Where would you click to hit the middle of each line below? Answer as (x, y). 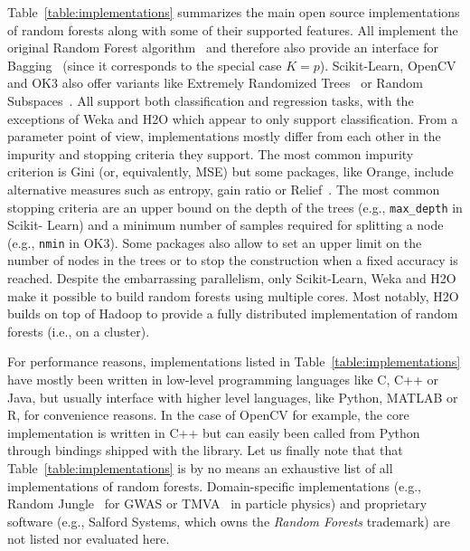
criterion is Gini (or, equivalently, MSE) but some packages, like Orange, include (230, 171)
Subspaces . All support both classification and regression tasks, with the (211, 100)
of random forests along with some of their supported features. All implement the (233, 29)
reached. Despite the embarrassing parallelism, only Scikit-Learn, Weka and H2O (232, 278)
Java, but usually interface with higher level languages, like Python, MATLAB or (233, 397)
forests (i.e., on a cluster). (79, 331)
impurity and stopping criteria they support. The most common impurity (211, 153)
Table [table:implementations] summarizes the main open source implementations (234, 12)
